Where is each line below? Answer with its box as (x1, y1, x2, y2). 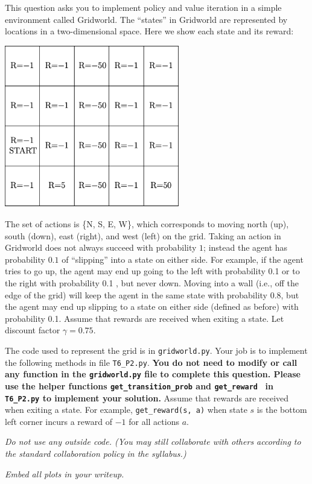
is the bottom (256, 403, 307, 416)
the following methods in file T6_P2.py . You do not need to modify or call (5, 356, 298, 368)
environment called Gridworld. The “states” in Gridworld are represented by (5, 13, 288, 25)
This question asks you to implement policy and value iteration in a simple (5, 1, 282, 13)
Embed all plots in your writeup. (5, 467, 124, 480)
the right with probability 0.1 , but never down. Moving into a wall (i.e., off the (5, 276, 299, 289)
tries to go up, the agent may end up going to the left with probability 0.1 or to (5, 265, 300, 277)
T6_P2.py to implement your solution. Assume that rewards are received (5, 391, 289, 404)
